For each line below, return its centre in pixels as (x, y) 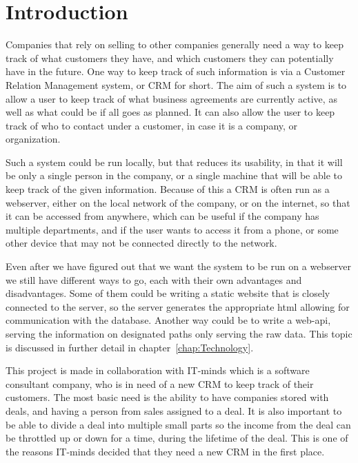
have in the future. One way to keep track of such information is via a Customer (176, 71)
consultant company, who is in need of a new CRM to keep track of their (160, 383)
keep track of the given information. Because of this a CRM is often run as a (168, 189)
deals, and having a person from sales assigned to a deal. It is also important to (174, 410)
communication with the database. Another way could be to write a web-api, (168, 320)
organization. (33, 139)
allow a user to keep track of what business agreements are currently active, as (171, 98)
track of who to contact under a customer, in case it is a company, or (152, 125)
